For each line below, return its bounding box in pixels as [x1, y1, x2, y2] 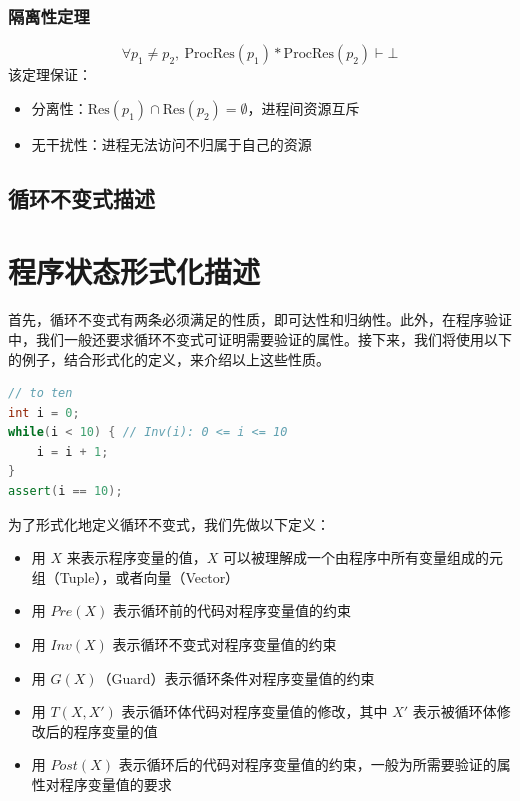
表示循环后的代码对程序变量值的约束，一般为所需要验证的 [118, 754, 497, 775]
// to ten [8, 386, 73, 401]
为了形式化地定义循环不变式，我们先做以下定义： [8, 513, 330, 534]
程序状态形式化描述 [8, 251, 261, 292]
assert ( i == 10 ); [8, 484, 123, 499]
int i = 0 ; [8, 405, 80, 420]
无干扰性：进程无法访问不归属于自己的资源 [31, 133, 312, 154]
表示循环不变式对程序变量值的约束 [112, 634, 337, 655]
